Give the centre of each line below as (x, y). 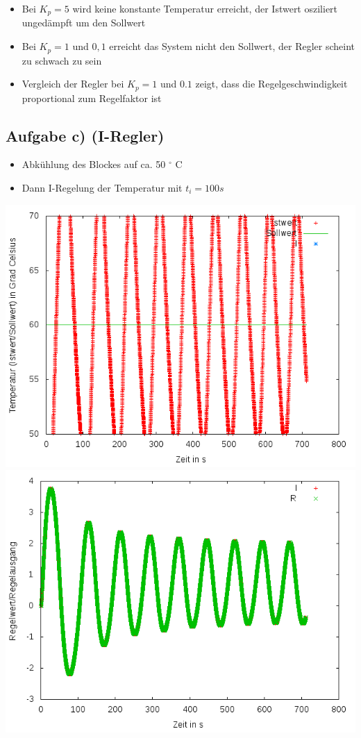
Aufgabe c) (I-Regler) (85, 135)
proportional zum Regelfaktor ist (92, 98)
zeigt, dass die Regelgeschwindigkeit (271, 84)
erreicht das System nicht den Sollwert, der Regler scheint (232, 46)
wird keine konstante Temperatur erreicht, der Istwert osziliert (205, 8)
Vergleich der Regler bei (73, 84)
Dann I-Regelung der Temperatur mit (102, 187)
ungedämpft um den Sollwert (84, 23)
